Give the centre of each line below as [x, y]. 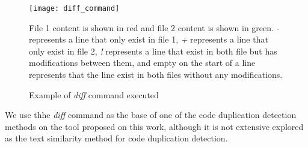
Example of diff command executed [94, 94]
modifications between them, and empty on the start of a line [142, 63]
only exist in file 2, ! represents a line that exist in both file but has [153, 51]
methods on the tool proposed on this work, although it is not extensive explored [154, 126]
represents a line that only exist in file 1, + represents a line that [149, 39]
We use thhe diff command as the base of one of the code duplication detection [151, 115]
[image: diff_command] [74, 8]
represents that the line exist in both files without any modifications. [156, 75]
